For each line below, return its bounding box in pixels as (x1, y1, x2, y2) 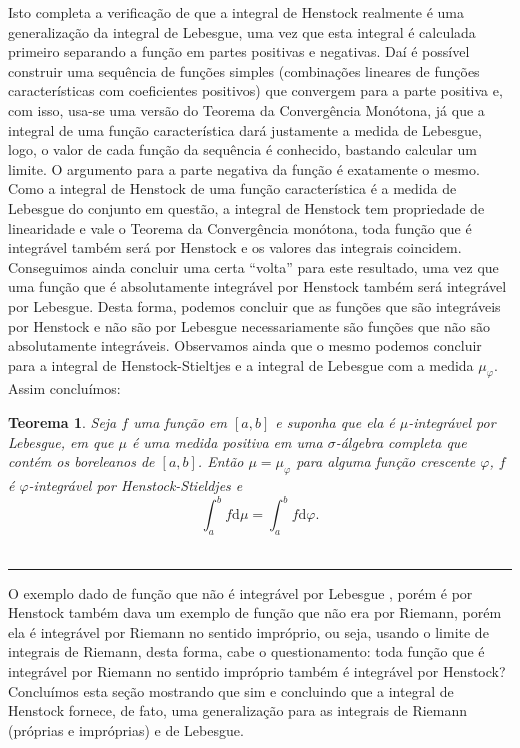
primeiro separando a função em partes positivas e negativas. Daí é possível (8, 41, 470, 62)
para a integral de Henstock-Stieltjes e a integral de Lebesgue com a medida (8, 354, 474, 375)
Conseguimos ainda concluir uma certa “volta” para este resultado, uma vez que (8, 256, 499, 277)
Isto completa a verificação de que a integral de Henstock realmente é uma (8, 2, 464, 22)
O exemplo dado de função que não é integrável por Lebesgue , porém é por (8, 582, 473, 603)
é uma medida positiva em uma (131, 431, 323, 452)
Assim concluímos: (8, 378, 121, 399)
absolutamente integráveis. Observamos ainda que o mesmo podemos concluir (8, 335, 482, 356)
